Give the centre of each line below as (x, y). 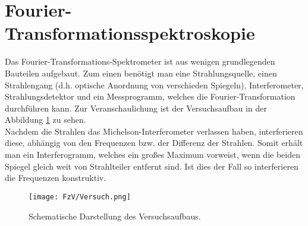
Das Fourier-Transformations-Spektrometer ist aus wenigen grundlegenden (140, 61)
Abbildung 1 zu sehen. (45, 120)
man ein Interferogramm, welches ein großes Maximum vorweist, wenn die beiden (153, 155)
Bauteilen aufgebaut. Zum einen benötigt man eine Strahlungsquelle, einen (141, 73)
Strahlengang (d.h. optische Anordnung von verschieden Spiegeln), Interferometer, (154, 85)
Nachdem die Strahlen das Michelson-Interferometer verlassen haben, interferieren (154, 131)
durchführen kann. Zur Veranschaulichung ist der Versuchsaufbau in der (136, 108)
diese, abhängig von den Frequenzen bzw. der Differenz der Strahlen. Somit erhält (154, 143)
